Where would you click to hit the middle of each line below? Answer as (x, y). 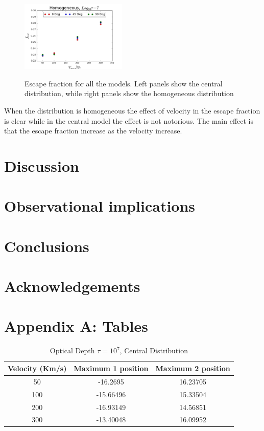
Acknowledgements (72, 286)
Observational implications (100, 206)
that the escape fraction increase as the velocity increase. (93, 131)
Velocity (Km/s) (37, 368)
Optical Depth (72, 350)
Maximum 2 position (193, 368)
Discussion (42, 165)
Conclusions (47, 246)
